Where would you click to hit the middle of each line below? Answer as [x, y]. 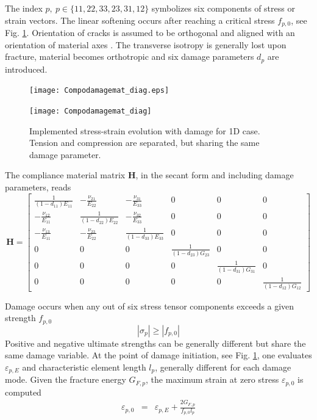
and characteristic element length [84, 367]
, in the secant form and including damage [215, 175]
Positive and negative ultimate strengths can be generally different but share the [155, 343]
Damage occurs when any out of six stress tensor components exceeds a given [150, 306]
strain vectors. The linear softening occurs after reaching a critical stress [140, 20]
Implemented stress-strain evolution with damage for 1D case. [145, 130]
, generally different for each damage [223, 367]
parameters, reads [38, 186]
